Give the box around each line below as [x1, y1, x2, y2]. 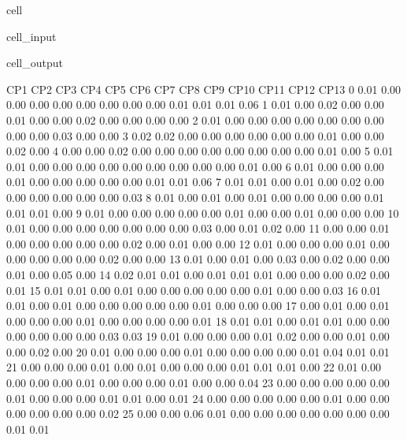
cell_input [6, 28, 57, 44]
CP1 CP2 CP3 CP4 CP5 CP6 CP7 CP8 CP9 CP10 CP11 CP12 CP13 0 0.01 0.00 [6, 80, 401, 97]
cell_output [6, 54, 63, 71]
